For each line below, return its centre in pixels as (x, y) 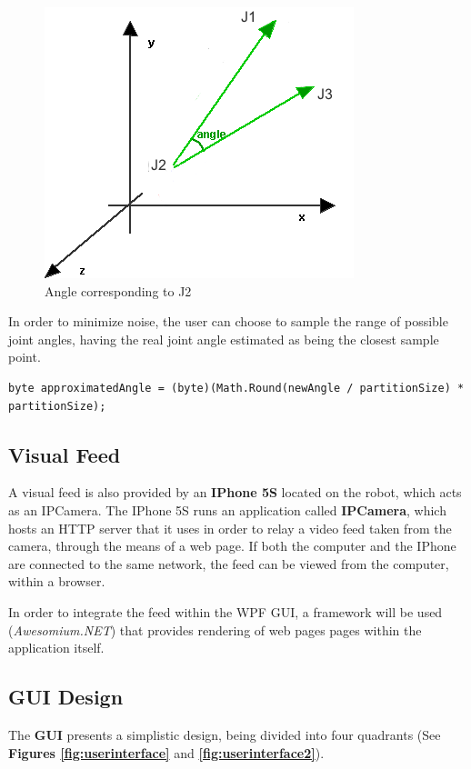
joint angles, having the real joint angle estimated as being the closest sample (224, 339)
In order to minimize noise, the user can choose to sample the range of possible (228, 321)
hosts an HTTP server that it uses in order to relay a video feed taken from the (230, 528)
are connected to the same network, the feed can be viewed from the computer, (229, 563)
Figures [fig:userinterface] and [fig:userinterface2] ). (166, 752)
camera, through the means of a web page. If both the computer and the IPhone (232, 546)
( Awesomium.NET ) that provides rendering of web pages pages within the (215, 629)
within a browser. (57, 581)
